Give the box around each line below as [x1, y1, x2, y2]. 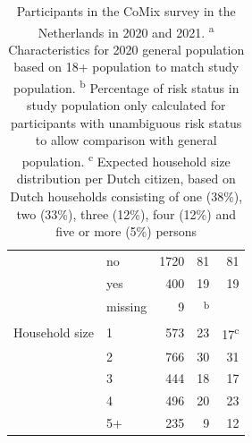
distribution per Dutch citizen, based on [16, 169, 236, 188]
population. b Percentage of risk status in [13, 76, 239, 97]
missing [105, 297, 147, 316]
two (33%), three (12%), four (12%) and [16, 204, 236, 223]
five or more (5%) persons [55, 222, 197, 241]
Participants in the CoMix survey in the [16, 2, 236, 20]
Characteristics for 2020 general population [8, 39, 245, 58]
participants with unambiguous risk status [11, 113, 242, 132]
